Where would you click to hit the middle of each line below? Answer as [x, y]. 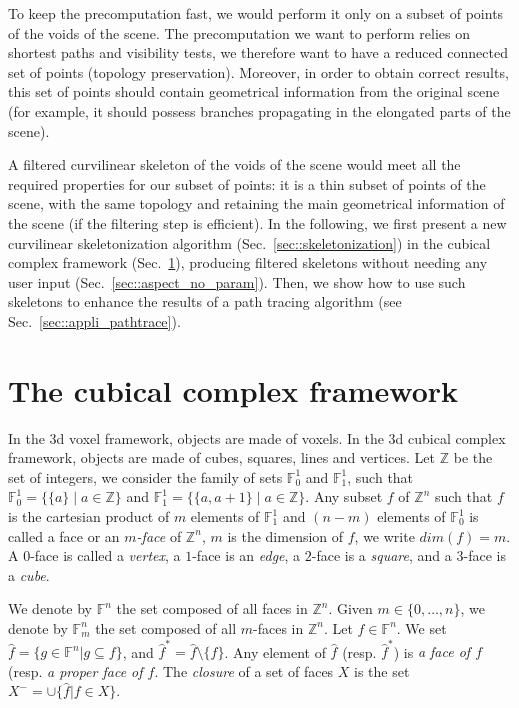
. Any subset [344, 496]
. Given [350, 608]
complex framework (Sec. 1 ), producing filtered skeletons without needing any [248, 262]
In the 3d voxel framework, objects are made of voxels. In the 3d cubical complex [257, 437]
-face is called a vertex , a [105, 555]
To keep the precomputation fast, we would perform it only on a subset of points [256, 13]
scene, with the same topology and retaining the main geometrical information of [256, 203]
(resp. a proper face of [75, 670]
